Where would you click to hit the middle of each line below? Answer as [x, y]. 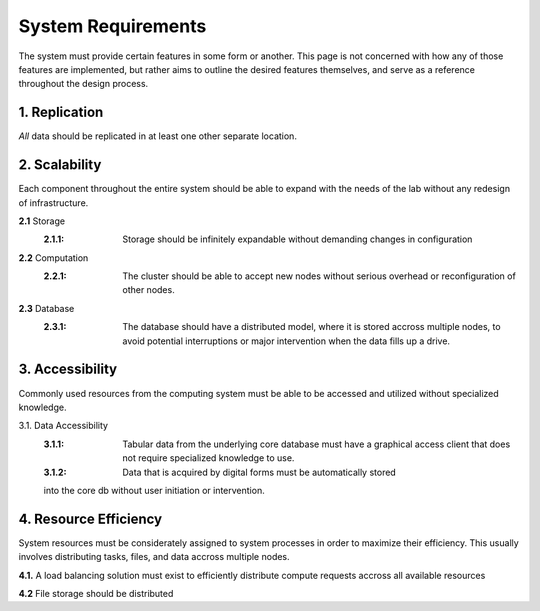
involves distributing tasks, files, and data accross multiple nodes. [154, 557]
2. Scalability [60, 165]
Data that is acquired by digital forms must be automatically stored [259, 472]
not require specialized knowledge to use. [208, 458]
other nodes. [148, 290]
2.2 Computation [53, 257]
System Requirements [112, 26]
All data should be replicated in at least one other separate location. [157, 136]
